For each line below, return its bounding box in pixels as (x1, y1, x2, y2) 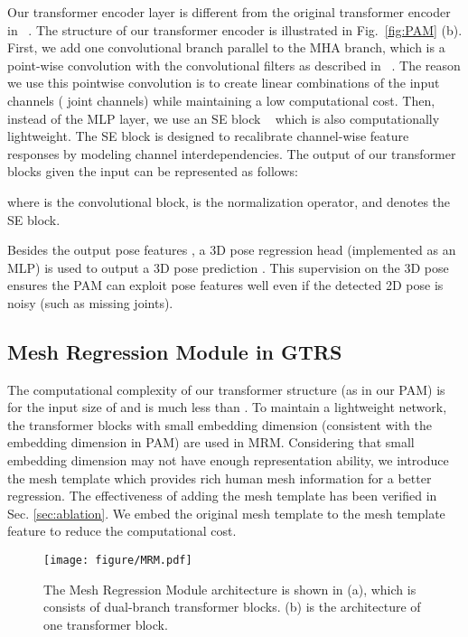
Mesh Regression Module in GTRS (7, 337, 342, 365)
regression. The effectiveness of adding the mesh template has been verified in (7, 486, 437, 505)
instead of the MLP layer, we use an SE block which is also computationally (7, 108, 440, 127)
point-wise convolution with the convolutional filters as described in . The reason (7, 55, 461, 74)
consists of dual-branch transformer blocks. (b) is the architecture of (43, 597, 421, 616)
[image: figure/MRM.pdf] (43, 554, 192, 567)
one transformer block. (43, 614, 168, 633)
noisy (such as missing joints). (7, 293, 173, 312)
